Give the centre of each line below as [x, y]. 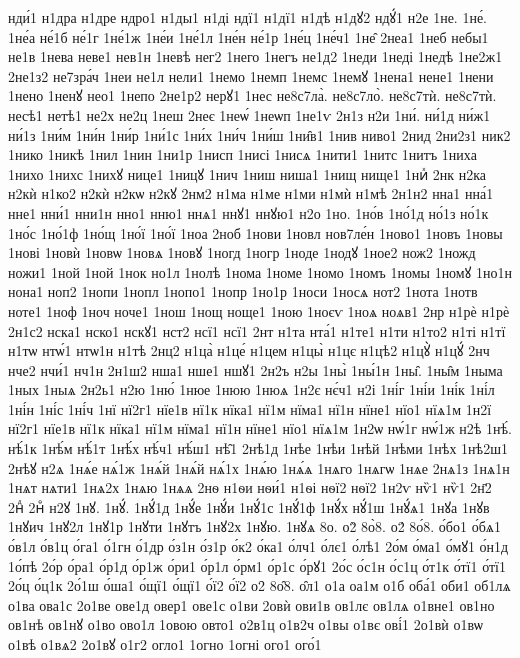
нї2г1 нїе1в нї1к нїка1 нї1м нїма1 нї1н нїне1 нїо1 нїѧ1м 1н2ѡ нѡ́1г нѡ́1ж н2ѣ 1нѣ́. [260, 428]
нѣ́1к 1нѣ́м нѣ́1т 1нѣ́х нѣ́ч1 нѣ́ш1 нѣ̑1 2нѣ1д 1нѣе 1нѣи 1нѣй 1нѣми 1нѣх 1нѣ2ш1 [258, 448]
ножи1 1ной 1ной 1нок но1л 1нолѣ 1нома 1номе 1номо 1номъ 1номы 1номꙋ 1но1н [260, 271]
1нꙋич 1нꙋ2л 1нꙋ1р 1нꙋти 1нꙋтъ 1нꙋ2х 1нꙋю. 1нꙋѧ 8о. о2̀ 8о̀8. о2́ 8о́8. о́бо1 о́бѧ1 [255, 526]
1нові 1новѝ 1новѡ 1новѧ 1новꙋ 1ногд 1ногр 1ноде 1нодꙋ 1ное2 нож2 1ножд [242, 252]
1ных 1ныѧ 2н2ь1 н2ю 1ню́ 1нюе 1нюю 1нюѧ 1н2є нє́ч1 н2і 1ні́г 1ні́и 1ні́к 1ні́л [251, 389]
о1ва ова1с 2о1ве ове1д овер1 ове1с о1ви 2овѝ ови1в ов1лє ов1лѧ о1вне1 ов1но [251, 604]
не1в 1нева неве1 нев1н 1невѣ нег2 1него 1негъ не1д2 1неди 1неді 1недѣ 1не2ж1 [255, 56]
